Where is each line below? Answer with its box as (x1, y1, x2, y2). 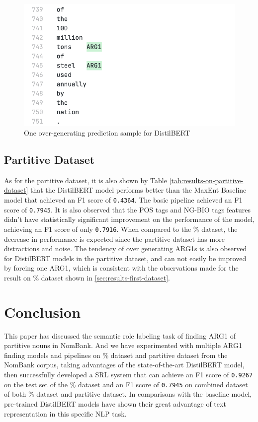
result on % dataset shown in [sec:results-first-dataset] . (4, 272, 171, 282)
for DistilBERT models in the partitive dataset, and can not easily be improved (4, 253, 247, 263)
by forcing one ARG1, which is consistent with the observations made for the (4, 263, 239, 273)
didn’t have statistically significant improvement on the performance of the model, (4, 214, 255, 224)
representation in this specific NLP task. (4, 408, 127, 419)
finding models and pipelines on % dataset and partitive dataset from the (4, 350, 228, 360)
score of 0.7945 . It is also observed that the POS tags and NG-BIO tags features (4, 204, 251, 214)
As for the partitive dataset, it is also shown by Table (4, 175, 167, 185)
